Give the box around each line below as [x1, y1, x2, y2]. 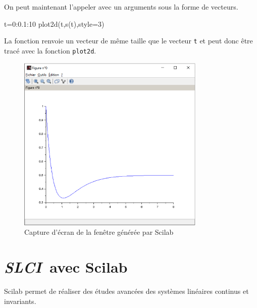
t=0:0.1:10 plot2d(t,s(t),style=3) [4, 18, 105, 29]
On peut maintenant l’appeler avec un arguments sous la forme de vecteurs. [4, 2, 238, 12]
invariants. [4, 295, 36, 306]
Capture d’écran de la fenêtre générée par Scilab [24, 227, 174, 237]
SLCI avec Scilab [4, 256, 128, 278]
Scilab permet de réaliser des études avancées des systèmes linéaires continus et [4, 286, 249, 296]
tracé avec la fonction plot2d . [4, 45, 96, 56]
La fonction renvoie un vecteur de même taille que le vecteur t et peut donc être [4, 35, 253, 46]
